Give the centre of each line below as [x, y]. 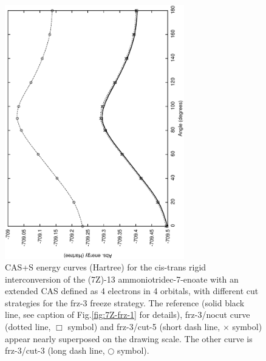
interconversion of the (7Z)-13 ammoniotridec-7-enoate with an [122, 279]
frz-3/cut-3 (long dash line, [55, 350]
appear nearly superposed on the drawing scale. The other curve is [129, 338]
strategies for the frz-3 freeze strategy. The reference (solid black [125, 302]
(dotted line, [28, 327]
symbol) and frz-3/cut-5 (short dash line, [144, 327]
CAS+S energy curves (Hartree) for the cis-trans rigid [106, 267]
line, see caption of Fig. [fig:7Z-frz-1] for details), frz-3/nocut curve [128, 315]
